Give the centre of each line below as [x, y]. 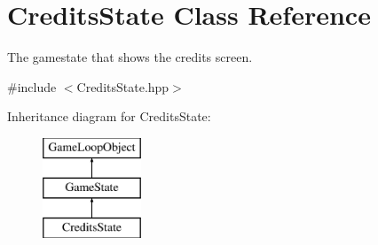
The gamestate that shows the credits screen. [130, 57]
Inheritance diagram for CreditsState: [109, 116]
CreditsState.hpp [123, 86]
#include [32, 86]
